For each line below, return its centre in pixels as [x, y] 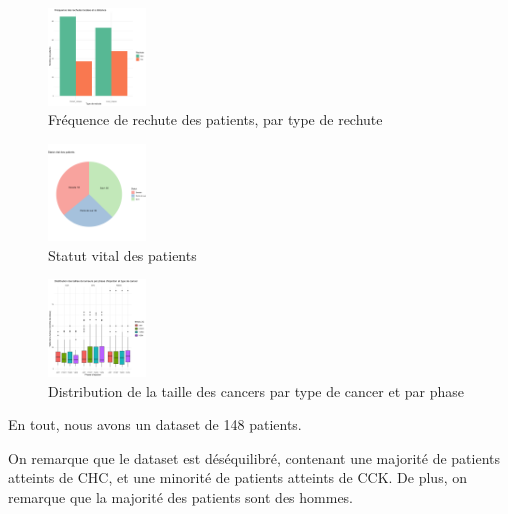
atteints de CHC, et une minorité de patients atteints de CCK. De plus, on [238, 477]
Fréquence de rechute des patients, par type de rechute [215, 119]
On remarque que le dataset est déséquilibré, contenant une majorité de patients [254, 457]
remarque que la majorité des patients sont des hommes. [181, 496]
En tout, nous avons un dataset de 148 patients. [155, 424]
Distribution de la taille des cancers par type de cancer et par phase [256, 390]
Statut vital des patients [122, 254]
